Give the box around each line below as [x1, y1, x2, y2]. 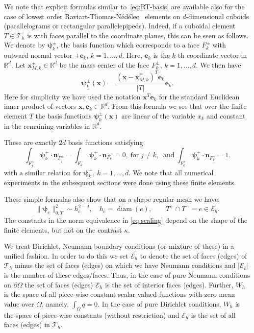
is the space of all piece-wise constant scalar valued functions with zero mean [4, 289, 235, 299]
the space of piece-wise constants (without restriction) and [4, 309, 179, 320]
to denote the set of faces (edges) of [140, 250, 247, 261]
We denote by [4, 40, 45, 50]
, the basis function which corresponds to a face [56, 40, 200, 50]
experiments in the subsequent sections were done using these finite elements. [4, 177, 236, 188]
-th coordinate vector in [176, 50, 247, 60]
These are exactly [4, 137, 57, 147]
